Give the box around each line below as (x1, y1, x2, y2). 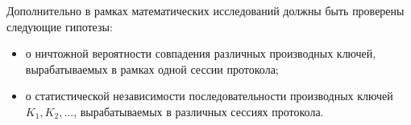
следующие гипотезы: (6, 18, 113, 34)
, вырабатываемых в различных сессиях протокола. (73, 103, 324, 119)
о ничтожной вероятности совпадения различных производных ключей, (25, 45, 376, 62)
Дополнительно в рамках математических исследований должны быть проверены (6, 2, 405, 18)
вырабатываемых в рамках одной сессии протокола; (25, 60, 279, 77)
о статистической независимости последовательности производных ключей (25, 87, 393, 104)
